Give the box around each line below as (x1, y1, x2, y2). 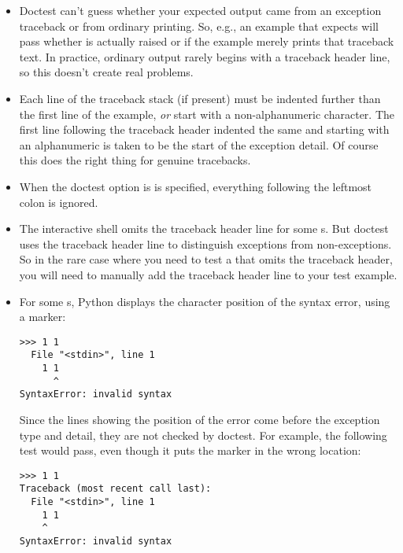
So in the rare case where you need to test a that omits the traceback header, (19, 251, 393, 267)
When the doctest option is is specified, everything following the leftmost (19, 178, 372, 194)
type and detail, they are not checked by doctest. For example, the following (19, 426, 387, 443)
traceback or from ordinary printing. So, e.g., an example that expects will (19, 17, 379, 34)
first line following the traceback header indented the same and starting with (19, 121, 390, 138)
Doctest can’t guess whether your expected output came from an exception (19, 2, 382, 18)
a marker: (19, 308, 66, 325)
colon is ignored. (19, 194, 98, 210)
